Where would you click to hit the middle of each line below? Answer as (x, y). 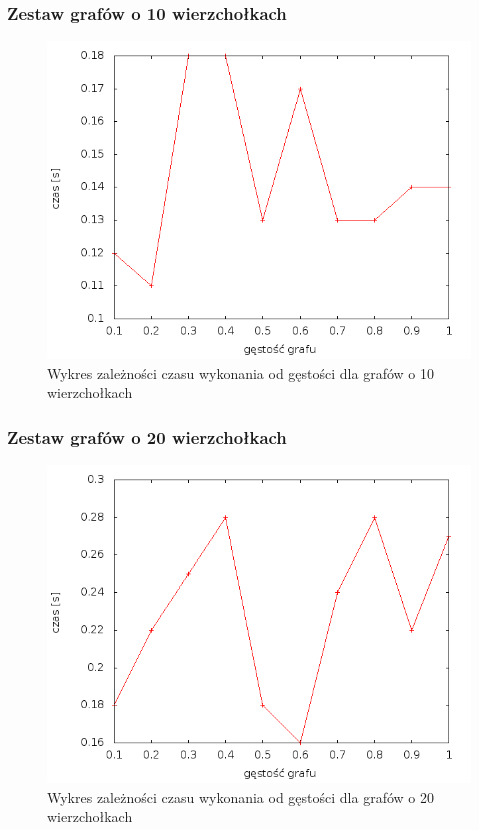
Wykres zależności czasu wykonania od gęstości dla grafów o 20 (240, 796)
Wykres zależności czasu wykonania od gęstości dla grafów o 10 (240, 372)
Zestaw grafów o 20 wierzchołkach (147, 436)
